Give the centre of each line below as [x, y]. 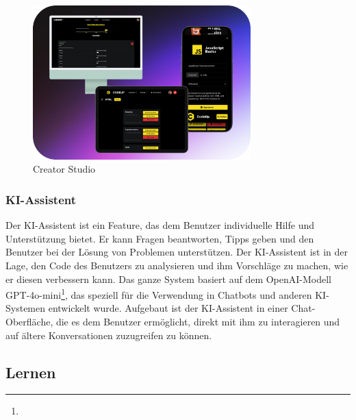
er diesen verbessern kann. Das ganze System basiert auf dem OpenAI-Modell [169, 279]
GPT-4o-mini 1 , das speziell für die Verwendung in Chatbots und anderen [159, 294]
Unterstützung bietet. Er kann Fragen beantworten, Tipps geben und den [160, 238]
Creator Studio [64, 169]
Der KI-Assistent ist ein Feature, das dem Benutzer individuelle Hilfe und [160, 225]
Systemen [26, 308]
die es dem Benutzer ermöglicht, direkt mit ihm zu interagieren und [198, 322]
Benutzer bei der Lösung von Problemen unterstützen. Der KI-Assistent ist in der [177, 252]
